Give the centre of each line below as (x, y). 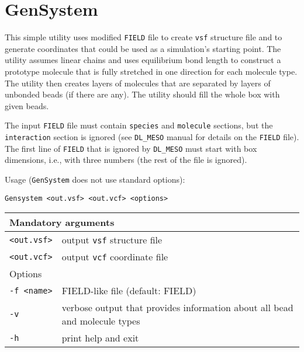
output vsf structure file (112, 240)
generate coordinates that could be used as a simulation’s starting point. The (143, 48)
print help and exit (100, 338)
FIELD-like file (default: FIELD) (129, 291)
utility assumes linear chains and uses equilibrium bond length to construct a (143, 60)
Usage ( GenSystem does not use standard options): (95, 179)
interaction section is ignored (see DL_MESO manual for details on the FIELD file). (152, 137)
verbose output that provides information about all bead (177, 308)
